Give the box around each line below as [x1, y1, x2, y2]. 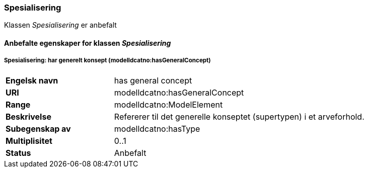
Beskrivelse [6, 111, 51, 122]
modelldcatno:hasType [114, 123, 200, 134]
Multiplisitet [6, 135, 52, 146]
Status [6, 147, 31, 158]
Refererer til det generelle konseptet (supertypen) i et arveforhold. [114, 111, 364, 122]
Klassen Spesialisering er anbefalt [4, 21, 117, 30]
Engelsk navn [6, 75, 58, 85]
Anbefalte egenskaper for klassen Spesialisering [4, 38, 171, 47]
